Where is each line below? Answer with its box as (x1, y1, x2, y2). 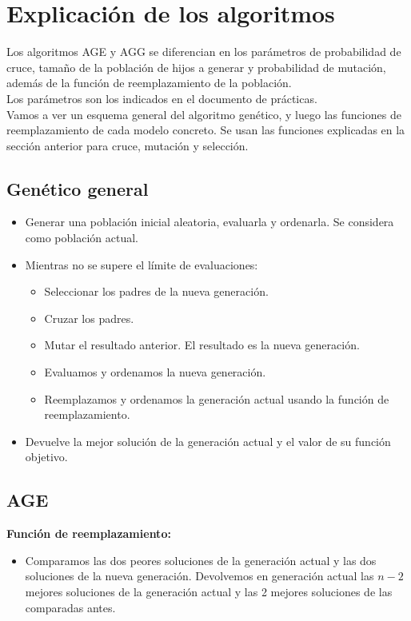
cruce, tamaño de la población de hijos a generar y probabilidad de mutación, (6, 58, 386, 75)
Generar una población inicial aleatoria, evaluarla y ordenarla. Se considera (25, 213, 394, 230)
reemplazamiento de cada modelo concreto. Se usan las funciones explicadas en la (6, 121, 405, 138)
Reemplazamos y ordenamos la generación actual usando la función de (44, 390, 389, 407)
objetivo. (25, 448, 68, 465)
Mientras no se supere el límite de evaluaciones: (25, 256, 258, 273)
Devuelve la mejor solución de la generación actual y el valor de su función (25, 432, 391, 449)
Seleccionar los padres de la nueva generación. (44, 283, 269, 300)
